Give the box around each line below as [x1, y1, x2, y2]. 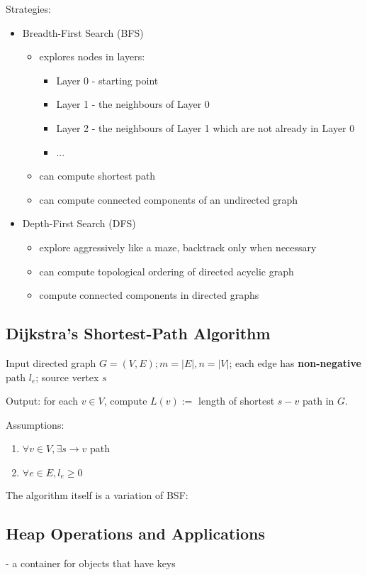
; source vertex [35, 369, 99, 384]
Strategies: [6, 1, 51, 16]
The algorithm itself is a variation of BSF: [6, 488, 188, 503]
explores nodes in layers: [39, 49, 145, 64]
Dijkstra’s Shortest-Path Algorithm [6, 322, 271, 344]
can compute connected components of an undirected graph [39, 192, 298, 207]
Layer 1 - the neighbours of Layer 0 [56, 97, 210, 111]
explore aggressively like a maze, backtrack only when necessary [39, 239, 317, 254]
